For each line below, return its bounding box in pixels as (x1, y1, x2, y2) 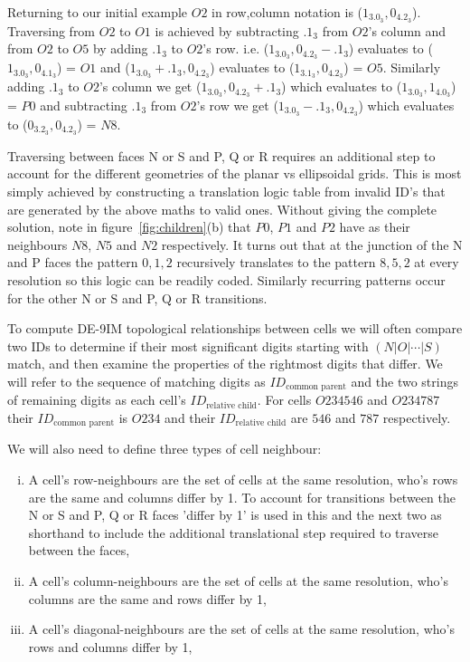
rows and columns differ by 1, (28, 637, 193, 656)
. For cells (257, 390, 312, 409)
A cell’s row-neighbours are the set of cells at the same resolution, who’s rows (28, 469, 458, 488)
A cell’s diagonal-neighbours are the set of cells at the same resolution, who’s (28, 619, 455, 638)
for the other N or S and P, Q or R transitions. (7, 288, 268, 307)
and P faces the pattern (7, 253, 138, 272)
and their (164, 408, 216, 427)
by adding (92, 39, 148, 58)
